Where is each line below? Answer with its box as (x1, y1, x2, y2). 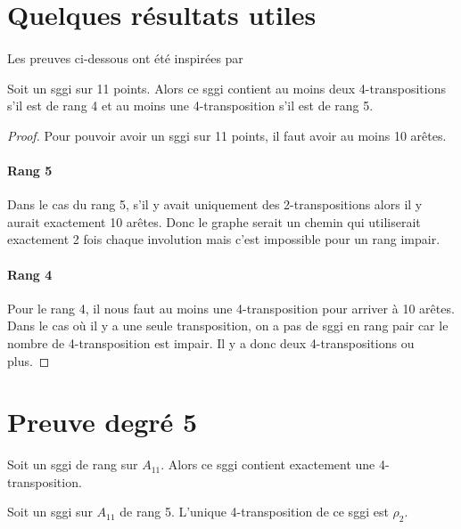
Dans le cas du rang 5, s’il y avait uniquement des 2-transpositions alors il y (7, 195, 423, 214)
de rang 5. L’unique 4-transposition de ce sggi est (119, 502, 389, 521)
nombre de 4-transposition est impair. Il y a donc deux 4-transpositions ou (7, 333, 415, 352)
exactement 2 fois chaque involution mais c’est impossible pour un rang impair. (7, 230, 440, 248)
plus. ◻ (7, 351, 50, 370)
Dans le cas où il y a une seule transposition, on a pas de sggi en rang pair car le (7, 316, 449, 335)
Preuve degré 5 (7, 403, 198, 440)
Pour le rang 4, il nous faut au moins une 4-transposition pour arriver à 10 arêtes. (7, 298, 455, 317)
